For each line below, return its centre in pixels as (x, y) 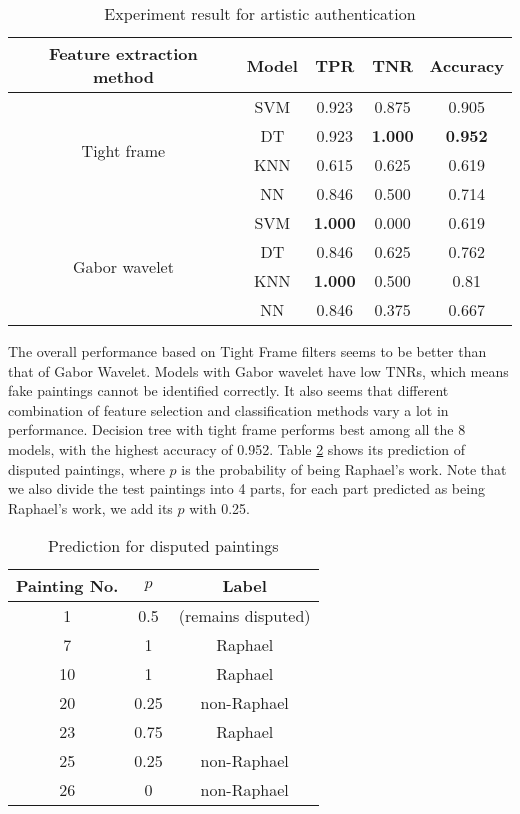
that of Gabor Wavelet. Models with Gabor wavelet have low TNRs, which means (258, 370)
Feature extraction (123, 53)
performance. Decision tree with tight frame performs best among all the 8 (237, 429)
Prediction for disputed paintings (163, 546)
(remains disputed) (244, 616)
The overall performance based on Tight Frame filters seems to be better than (247, 351)
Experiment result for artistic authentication (260, 13)
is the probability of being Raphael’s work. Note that (344, 468)
